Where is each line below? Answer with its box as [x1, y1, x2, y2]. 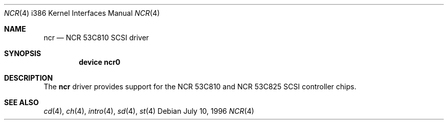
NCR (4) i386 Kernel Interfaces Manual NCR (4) [4, 9, 160, 17]
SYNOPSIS [4, 49, 41, 58]
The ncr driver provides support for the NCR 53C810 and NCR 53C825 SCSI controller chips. [43, 82, 356, 91]
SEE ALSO [4, 98, 39, 107]
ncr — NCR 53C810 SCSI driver [43, 33, 149, 42]
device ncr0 [79, 58, 121, 66]
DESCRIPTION [4, 73, 53, 82]
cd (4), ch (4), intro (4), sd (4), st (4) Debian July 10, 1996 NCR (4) [43, 107, 254, 115]
